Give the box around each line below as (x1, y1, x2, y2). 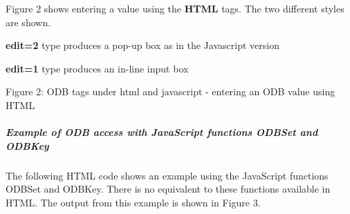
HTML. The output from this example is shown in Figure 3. (6, 195, 261, 209)
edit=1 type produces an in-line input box (6, 61, 189, 75)
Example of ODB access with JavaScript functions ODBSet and (6, 125, 318, 139)
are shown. (6, 14, 51, 29)
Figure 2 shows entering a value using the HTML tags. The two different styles (6, 1, 344, 15)
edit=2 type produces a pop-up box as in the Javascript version (6, 38, 279, 52)
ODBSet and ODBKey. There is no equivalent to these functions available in (6, 182, 331, 196)
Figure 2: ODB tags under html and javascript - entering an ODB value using (6, 84, 335, 99)
